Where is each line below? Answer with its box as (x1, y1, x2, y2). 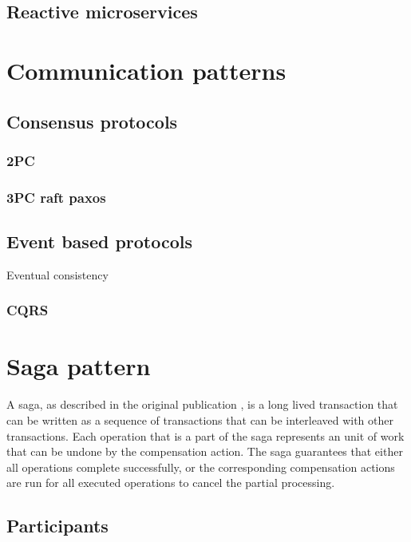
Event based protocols (6, 229, 193, 254)
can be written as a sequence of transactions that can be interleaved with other (6, 411, 393, 428)
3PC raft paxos (6, 187, 106, 207)
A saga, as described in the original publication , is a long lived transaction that (6, 396, 398, 413)
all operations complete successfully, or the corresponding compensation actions (6, 458, 395, 475)
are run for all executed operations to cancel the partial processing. (6, 474, 335, 491)
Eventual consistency (6, 266, 109, 283)
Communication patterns (6, 53, 287, 86)
